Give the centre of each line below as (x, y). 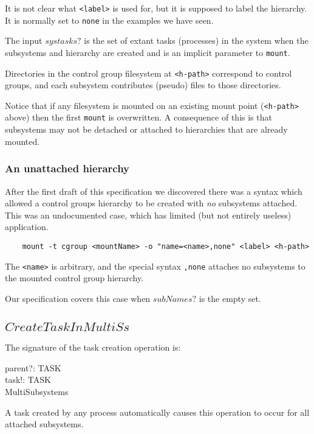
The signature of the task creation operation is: (93, 347)
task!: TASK (28, 380)
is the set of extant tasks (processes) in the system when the (196, 40)
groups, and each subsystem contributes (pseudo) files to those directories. (143, 85)
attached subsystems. (44, 424)
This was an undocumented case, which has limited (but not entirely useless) (148, 215)
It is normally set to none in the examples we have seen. (109, 20)
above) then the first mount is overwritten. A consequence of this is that (138, 117)
